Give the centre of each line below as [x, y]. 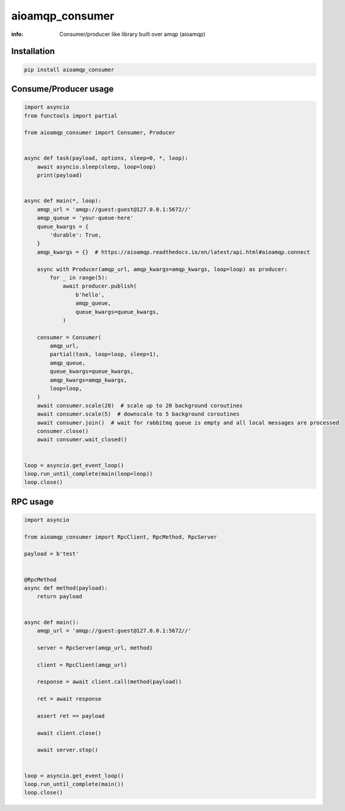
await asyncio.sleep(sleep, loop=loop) [97, 167]
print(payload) [59, 175]
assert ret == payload [71, 716]
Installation [33, 51]
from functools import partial [71, 115]
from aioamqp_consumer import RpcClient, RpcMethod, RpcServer [121, 537]
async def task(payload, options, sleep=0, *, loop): [106, 158]
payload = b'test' [52, 554]
